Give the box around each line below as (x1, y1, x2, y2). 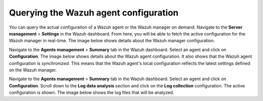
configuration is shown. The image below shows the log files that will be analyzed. (9, 90, 174, 96)
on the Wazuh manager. (9, 67, 57, 73)
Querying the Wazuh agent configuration (9, 7, 179, 18)
